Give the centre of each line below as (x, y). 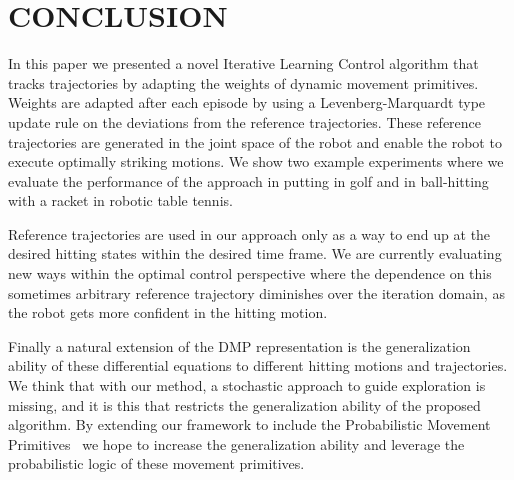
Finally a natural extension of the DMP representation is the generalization (239, 345)
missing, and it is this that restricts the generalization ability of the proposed (244, 404)
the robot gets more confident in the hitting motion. (168, 312)
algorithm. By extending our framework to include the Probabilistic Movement (249, 424)
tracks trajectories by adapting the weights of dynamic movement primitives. (243, 82)
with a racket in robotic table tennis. (120, 200)
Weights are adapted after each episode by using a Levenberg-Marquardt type (247, 102)
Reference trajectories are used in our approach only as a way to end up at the (249, 233)
